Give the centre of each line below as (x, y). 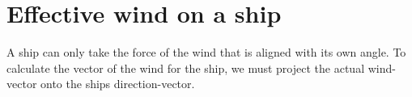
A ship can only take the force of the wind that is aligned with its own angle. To (206, 52)
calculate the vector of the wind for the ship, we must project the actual (186, 67)
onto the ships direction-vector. (118, 84)
